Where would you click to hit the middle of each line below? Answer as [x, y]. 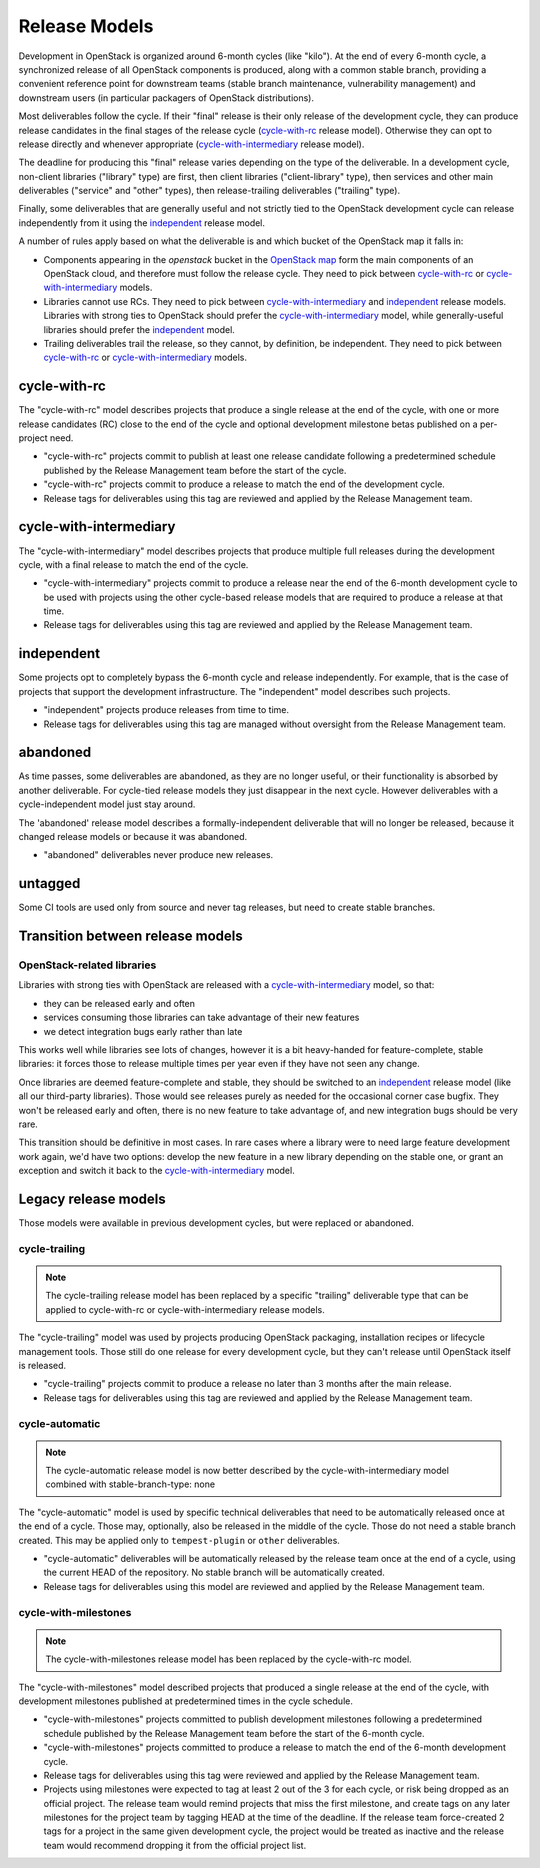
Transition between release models [131, 936]
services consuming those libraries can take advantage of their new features [201, 1017]
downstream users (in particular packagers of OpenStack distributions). [166, 97]
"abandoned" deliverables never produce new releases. [158, 855]
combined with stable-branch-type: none [130, 1484]
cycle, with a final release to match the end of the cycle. [133, 564]
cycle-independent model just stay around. [107, 804]
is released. [42, 1365]
